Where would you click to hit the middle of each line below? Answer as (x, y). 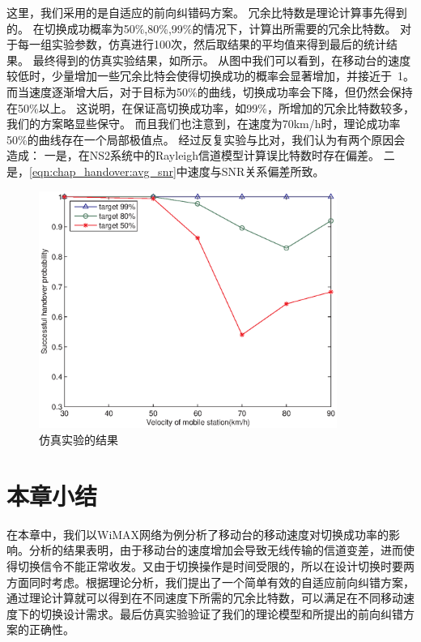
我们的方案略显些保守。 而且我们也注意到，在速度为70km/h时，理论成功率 (204, 124)
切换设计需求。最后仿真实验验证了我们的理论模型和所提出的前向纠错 (221, 613)
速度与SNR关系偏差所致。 (256, 171)
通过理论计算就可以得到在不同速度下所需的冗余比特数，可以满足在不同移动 (205, 598)
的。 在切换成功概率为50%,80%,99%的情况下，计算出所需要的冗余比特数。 (202, 28)
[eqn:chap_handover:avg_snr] (103, 171)
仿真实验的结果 (79, 440)
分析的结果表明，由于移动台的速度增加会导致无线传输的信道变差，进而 (216, 550)
